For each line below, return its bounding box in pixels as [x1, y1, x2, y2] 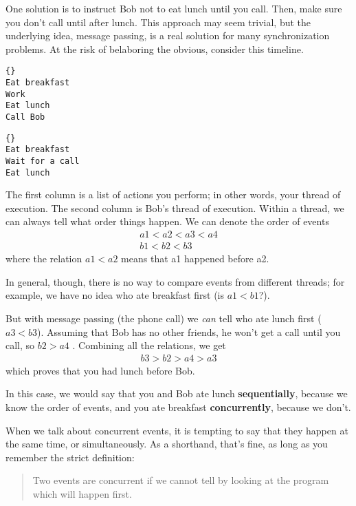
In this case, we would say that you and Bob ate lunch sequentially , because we [5, 386, 348, 401]
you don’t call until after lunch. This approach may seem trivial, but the [5, 14, 311, 29]
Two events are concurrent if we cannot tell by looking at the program [32, 473, 329, 487]
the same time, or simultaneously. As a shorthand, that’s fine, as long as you [5, 436, 328, 451]
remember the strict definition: [5, 450, 135, 464]
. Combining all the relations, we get [72, 338, 226, 352]
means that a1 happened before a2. [121, 251, 269, 266]
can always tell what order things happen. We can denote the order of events [5, 214, 329, 229]
